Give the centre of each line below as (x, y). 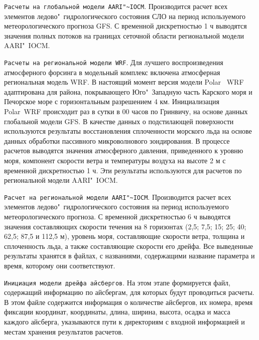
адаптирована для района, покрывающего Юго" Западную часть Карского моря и (128, 91)
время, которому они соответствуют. (60, 266)
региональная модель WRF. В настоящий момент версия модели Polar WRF (124, 82)
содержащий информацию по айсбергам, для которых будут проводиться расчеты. (129, 292)
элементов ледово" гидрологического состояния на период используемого (116, 207)
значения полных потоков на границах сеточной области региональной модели (124, 35)
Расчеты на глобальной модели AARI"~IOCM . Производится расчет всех (116, 6)
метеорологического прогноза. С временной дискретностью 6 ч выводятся (117, 217)
